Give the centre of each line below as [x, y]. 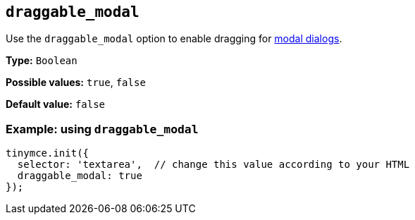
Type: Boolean [42, 61]
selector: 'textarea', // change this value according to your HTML [213, 165]
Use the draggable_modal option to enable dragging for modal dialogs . [174, 39]
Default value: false [56, 104]
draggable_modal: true [80, 176]
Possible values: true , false [76, 82]
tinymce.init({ [48, 153]
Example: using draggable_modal [102, 129]
